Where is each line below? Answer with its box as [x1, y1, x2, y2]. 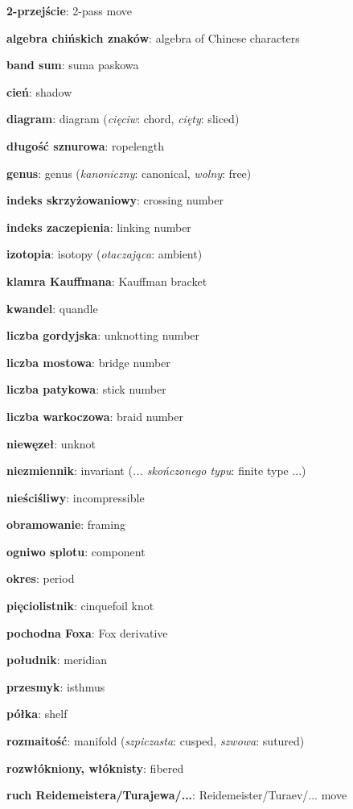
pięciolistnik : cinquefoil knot [6, 597, 154, 614]
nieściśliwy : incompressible [6, 489, 145, 506]
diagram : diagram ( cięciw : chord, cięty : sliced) [6, 110, 240, 127]
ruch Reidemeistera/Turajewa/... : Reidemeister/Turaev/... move [6, 786, 347, 803]
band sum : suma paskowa [6, 56, 139, 73]
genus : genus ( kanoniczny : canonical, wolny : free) [6, 164, 252, 181]
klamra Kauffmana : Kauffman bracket [6, 272, 207, 289]
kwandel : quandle [6, 299, 98, 316]
